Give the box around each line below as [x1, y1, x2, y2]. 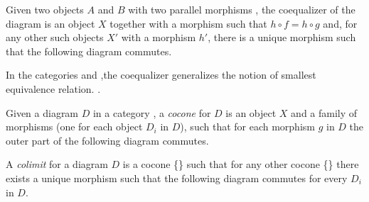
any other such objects [6, 30, 104, 45]
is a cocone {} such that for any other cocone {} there [122, 157, 359, 172]
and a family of [291, 105, 358, 120]
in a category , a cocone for [92, 105, 211, 120]
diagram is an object [6, 16, 95, 30]
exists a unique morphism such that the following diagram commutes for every [6, 170, 348, 185]
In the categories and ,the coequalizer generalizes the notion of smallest [6, 67, 316, 82]
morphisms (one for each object [6, 119, 143, 134]
